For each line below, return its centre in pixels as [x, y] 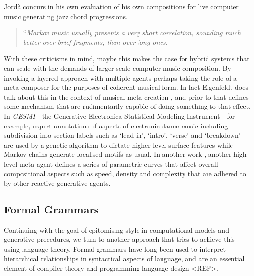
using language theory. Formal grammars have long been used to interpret [115, 249]
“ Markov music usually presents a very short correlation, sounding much [132, 32]
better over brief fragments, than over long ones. [95, 42]
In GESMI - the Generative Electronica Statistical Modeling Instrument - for [120, 116]
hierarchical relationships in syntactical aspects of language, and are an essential [124, 258]
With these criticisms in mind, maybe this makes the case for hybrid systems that [127, 58]
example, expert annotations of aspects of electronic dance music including [116, 125]
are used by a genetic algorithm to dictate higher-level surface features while [118, 144]
